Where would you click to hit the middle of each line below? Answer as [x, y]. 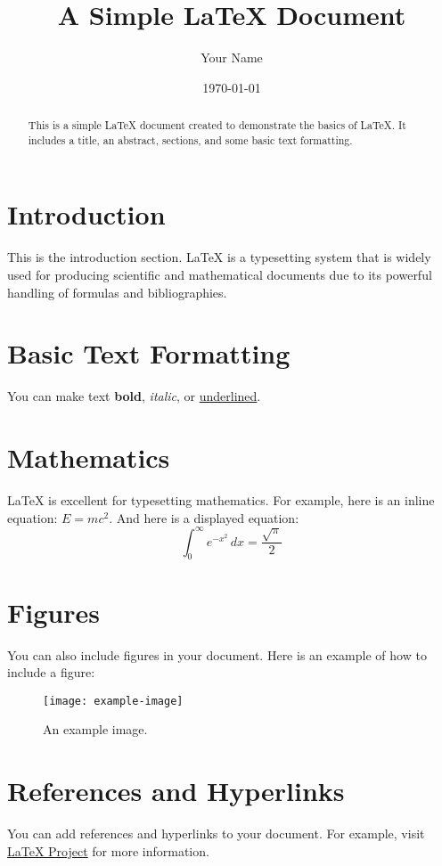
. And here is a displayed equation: [204, 517]
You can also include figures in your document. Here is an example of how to [217, 654]
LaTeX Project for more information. [108, 850]
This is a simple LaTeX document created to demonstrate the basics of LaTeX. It [217, 125]
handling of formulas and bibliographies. [117, 292]
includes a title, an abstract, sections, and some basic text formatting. [190, 139]
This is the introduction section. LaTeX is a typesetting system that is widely [219, 257]
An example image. [95, 729]
